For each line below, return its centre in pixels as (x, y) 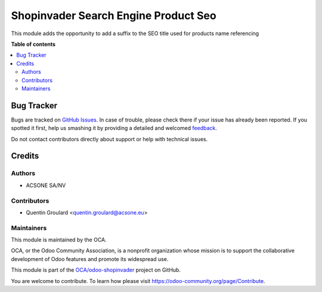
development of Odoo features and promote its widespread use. (90, 259)
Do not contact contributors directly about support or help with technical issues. (109, 139)
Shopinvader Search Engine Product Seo (114, 15)
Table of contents (33, 44)
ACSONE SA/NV (46, 185)
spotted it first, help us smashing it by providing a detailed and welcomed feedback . (114, 128)
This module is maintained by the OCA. (59, 240)
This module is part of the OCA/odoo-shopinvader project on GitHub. (96, 270)
